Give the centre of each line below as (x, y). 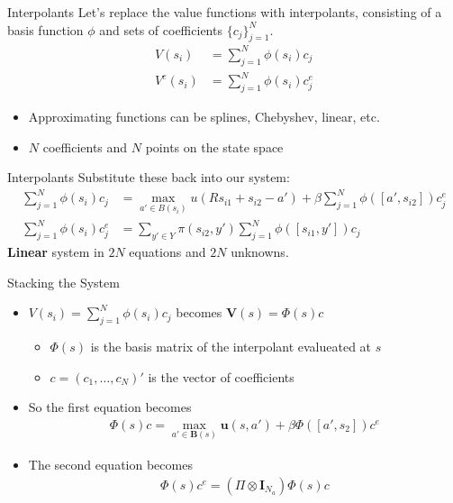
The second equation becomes (110, 465)
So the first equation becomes (110, 407)
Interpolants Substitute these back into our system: (149, 177)
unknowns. (260, 251)
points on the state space (214, 146)
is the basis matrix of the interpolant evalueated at (231, 346)
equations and (168, 251)
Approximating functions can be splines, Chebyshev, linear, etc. (204, 117)
